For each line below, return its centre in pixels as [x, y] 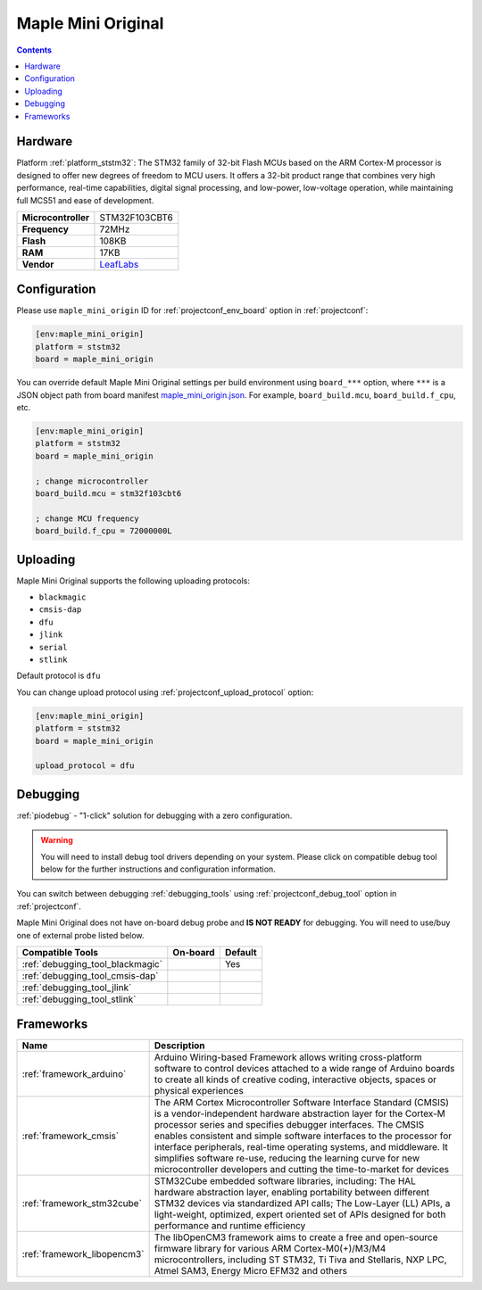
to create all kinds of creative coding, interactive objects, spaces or [295, 1079]
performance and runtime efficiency [230, 1226]
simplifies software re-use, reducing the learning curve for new [287, 1158]
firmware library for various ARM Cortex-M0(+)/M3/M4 [270, 1249]
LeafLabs [119, 264]
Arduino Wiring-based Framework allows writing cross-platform [288, 1057]
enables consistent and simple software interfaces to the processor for [303, 1136]
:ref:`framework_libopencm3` [83, 1254]
